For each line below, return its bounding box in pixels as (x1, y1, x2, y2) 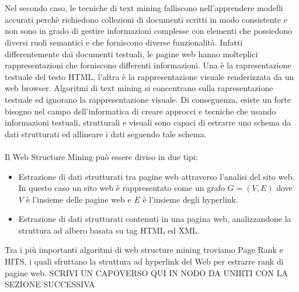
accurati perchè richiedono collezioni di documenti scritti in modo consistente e (5, 13, 287, 25)
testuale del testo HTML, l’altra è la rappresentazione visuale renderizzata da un (5, 70, 294, 82)
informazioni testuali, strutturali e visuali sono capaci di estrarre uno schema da (5, 116, 291, 128)
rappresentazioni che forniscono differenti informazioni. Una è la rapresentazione (5, 59, 291, 71)
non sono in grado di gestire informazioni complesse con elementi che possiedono (5, 25, 293, 37)
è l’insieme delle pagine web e (26, 193, 131, 205)
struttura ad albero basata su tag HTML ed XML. (18, 224, 200, 236)
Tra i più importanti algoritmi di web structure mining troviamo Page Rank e (5, 244, 283, 256)
